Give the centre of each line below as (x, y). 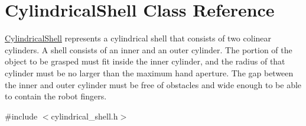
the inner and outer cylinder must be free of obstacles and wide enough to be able (153, 84)
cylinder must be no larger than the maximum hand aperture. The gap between (149, 72)
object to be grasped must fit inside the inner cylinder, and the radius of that (145, 61)
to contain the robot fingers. (56, 96)
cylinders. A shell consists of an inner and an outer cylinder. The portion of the (149, 49)
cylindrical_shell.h (84, 116)
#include (21, 116)
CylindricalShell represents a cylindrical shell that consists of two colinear (138, 38)
